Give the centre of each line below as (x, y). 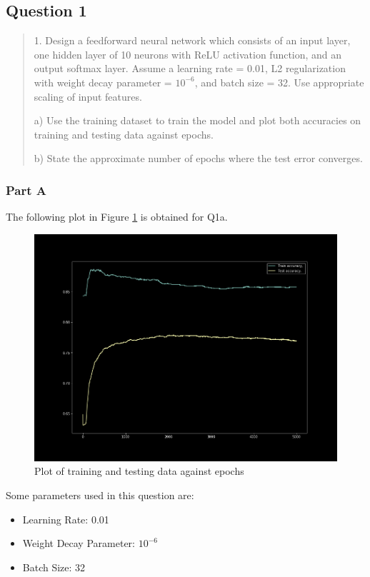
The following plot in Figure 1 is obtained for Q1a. (117, 217)
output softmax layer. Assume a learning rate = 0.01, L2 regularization (190, 68)
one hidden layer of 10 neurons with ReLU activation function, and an (188, 54)
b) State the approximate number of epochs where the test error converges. (198, 158)
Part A (26, 190)
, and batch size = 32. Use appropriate (279, 82)
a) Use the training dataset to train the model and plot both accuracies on (197, 120)
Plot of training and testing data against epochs (139, 471)
